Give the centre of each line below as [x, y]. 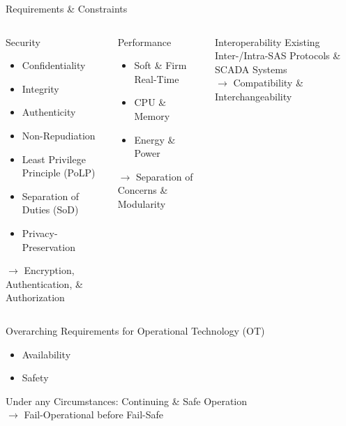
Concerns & [143, 190]
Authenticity [49, 112]
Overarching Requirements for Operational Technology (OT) [135, 330]
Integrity [40, 88]
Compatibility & [268, 83]
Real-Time [157, 78]
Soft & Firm [160, 65]
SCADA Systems [251, 69]
